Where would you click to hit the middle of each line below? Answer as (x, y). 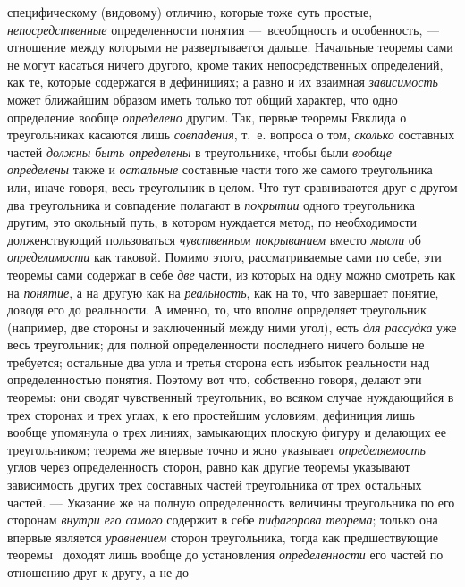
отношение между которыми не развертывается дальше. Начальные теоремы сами (230, 47)
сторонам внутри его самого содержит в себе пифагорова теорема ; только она (223, 520)
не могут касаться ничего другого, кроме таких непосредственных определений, (225, 64)
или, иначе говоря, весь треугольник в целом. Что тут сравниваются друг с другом (232, 186)
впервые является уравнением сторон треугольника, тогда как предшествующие (223, 537)
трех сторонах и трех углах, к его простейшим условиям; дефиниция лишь (211, 414)
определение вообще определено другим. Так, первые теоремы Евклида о (207, 117)
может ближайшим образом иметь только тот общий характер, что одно (203, 99)
